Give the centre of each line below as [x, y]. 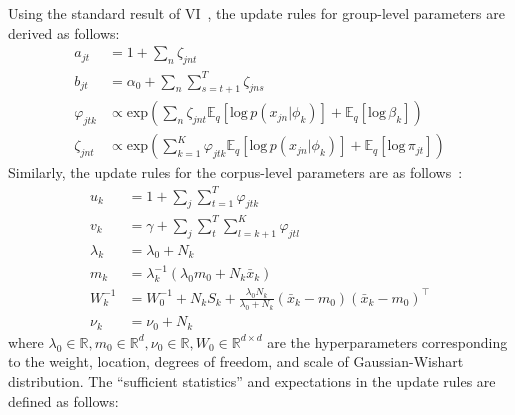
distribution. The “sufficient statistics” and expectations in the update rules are [252, 381]
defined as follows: [63, 400]
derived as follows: [64, 32]
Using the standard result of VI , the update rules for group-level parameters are [256, 13]
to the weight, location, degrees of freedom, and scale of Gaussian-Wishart [236, 361]
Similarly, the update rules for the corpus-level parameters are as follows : [235, 172]
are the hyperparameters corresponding [387, 341]
